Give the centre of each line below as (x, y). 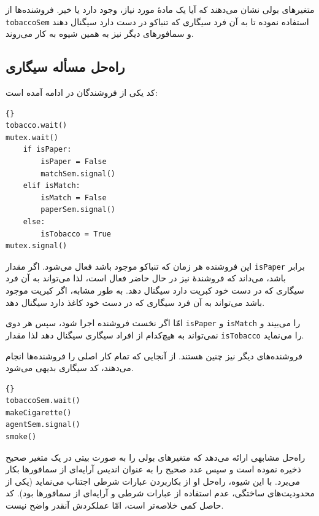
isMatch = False (74, 197)
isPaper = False (74, 162)
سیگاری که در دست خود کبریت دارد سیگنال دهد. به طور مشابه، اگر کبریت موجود (155, 290)
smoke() (21, 437)
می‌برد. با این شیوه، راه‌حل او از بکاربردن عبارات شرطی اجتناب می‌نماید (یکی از (153, 481)
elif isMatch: (52, 186)
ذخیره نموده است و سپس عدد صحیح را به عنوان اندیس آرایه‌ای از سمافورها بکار (153, 469)
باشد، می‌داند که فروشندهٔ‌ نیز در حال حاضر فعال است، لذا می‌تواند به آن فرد (146, 278)
